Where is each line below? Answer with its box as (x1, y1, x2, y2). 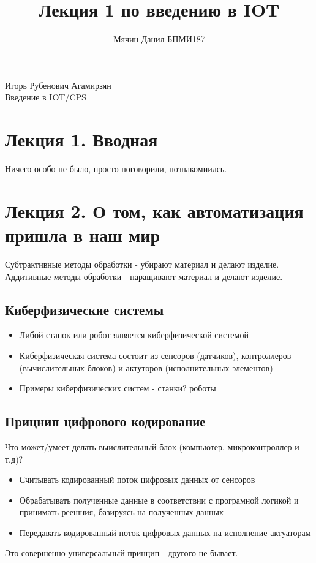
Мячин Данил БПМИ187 (113, 32, 205, 45)
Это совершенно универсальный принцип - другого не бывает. (5, 546, 238, 559)
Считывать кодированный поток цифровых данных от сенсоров (19, 473, 255, 486)
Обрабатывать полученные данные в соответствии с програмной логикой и (19, 493, 299, 506)
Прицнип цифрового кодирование (5, 412, 206, 431)
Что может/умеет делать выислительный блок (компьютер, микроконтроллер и (5, 440, 299, 453)
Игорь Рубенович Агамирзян (5, 78, 111, 91)
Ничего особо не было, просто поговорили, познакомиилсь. (5, 162, 227, 175)
